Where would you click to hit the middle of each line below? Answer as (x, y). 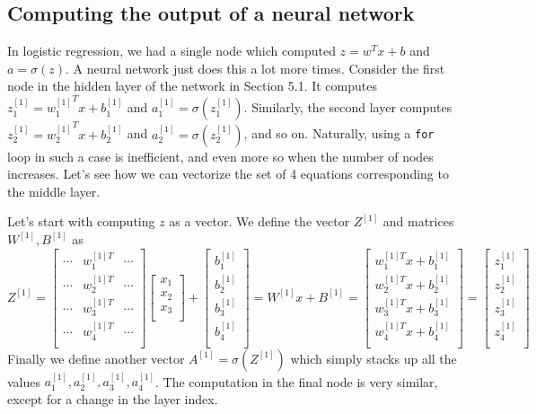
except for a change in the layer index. (113, 399)
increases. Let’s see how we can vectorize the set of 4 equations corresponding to (228, 174)
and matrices (418, 221)
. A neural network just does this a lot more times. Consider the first (255, 68)
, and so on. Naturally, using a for (339, 133)
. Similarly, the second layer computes (348, 107)
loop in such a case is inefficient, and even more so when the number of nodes (220, 156)
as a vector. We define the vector (259, 221)
